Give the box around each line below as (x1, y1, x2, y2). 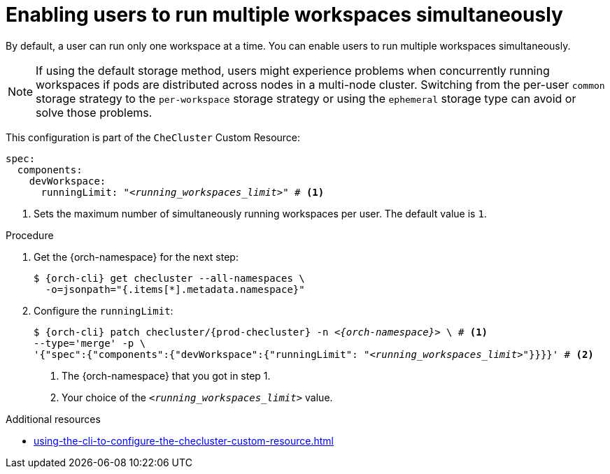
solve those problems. (36, 105, 152, 120)
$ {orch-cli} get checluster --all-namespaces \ (34, 272, 305, 284)
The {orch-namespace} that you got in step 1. (62, 369, 271, 382)
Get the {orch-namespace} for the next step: (34, 250, 239, 263)
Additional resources (6, 412, 101, 425)
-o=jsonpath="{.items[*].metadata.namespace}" (45, 283, 305, 295)
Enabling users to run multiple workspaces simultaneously (6, 3, 563, 27)
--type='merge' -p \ (34, 337, 146, 349)
